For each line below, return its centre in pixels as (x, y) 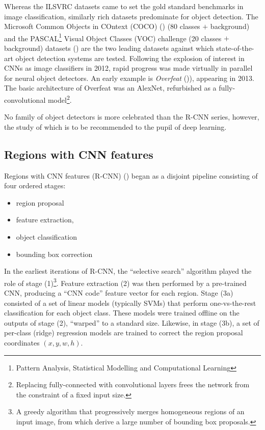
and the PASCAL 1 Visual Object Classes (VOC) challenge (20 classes (113, 37)
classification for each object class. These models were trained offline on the (122, 313)
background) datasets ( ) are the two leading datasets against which (109, 48)
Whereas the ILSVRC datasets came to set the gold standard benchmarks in (124, 6)
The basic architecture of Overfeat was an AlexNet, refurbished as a (110, 88)
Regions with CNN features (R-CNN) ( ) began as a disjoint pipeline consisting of (131, 175)
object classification (46, 237)
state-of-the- (235, 48)
